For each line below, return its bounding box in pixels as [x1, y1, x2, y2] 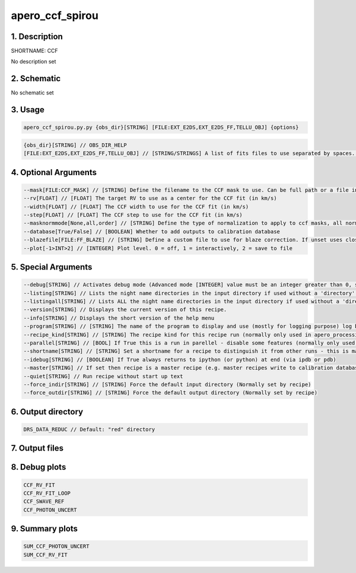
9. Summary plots [11, 524, 78, 534]
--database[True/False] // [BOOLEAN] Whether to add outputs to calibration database [23, 228, 280, 235]
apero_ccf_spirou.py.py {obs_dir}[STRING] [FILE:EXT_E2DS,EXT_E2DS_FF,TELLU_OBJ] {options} [23, 124, 299, 131]
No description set [11, 58, 56, 65]
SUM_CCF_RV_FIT [23, 551, 68, 558]
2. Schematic [11, 74, 61, 84]
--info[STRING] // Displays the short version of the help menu [23, 315, 215, 321]
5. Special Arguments [11, 262, 93, 273]
